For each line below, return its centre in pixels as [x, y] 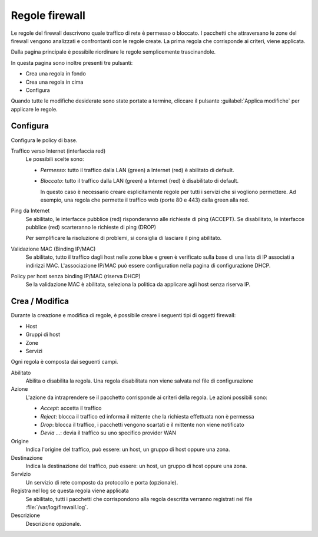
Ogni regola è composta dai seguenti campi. [64, 362]
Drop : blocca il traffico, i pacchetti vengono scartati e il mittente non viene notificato [142, 425]
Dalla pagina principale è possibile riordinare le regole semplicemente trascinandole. [113, 52]
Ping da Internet [30, 211]
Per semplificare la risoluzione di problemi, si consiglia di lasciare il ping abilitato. [124, 238]
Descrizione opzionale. [54, 523]
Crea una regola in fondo [56, 74]
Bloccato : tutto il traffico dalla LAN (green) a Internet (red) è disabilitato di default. [139, 181]
